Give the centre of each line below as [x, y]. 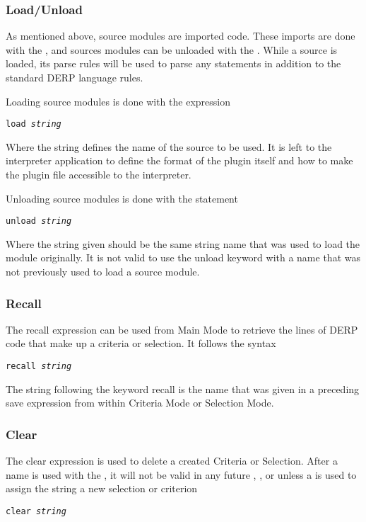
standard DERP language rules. [75, 77]
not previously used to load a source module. [103, 272]
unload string [39, 221]
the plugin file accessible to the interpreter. [99, 175]
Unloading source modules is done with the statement [122, 198]
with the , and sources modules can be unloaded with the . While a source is [172, 49]
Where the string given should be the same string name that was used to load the [183, 243]
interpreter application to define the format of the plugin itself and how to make [179, 160]
